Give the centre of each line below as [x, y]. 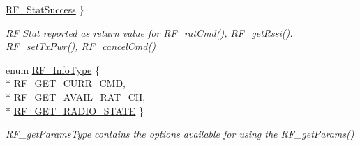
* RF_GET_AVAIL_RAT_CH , [76, 96]
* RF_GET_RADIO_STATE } [75, 110]
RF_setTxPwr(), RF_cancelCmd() [81, 46]
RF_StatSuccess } [45, 9]
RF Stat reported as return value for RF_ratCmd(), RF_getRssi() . [149, 32]
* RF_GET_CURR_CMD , [66, 83]
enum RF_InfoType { [53, 69]
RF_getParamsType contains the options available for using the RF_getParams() [180, 134]
